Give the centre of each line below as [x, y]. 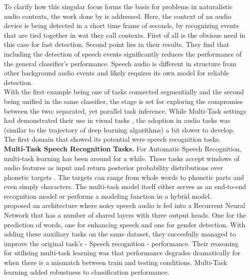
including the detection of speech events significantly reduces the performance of [123, 53]
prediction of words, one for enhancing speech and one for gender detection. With [125, 224]
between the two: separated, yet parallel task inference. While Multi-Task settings [125, 111]
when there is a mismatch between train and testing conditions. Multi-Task [116, 262]
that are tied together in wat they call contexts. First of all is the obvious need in [125, 35]
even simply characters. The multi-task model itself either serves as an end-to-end [125, 186]
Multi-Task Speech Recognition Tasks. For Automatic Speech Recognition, [123, 148]
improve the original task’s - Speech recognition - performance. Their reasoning [121, 243]
